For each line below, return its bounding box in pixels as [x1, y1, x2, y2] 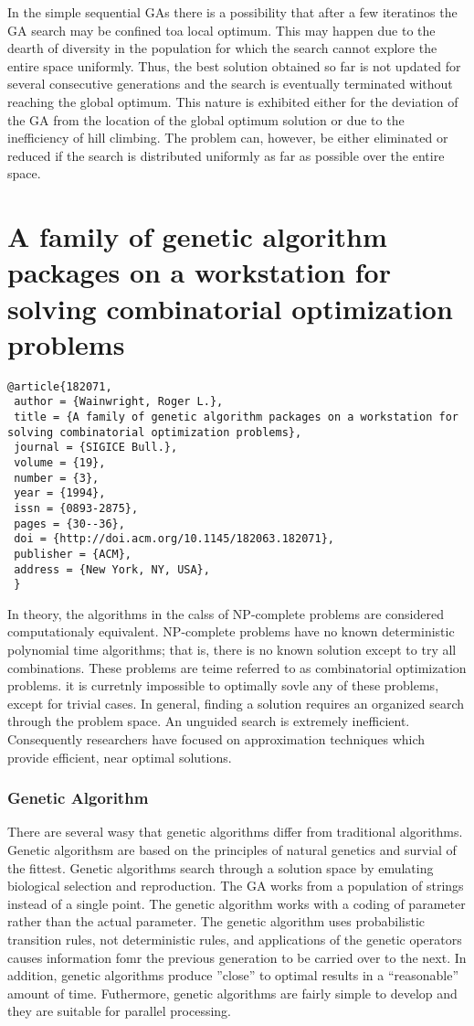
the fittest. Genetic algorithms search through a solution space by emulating [7, 858, 434, 877]
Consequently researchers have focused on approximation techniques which [7, 729, 426, 748]
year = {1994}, [14, 486, 106, 500]
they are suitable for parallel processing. [7, 1001, 232, 1021]
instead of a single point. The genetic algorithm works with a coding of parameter [7, 893, 466, 913]
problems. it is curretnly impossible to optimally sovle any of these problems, [7, 676, 439, 695]
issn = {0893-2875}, [14, 501, 139, 515]
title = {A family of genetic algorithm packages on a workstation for [14, 410, 458, 423]
